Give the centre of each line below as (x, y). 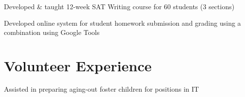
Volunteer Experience (78, 65)
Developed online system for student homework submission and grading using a (122, 23)
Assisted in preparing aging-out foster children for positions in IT (102, 89)
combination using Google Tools (52, 32)
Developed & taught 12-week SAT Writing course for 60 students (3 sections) (119, 6)
